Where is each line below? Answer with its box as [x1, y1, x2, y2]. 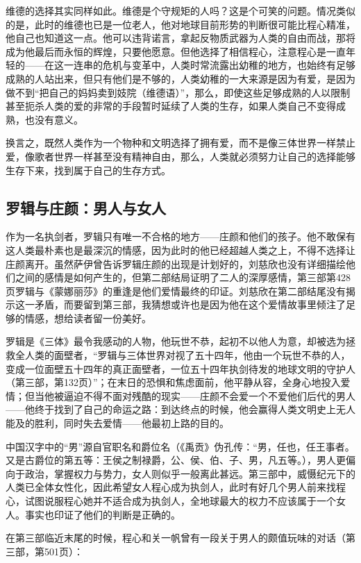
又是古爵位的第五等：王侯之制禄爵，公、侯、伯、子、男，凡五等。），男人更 [6, 453, 346, 467]
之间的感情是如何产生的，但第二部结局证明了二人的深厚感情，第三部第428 [15, 270, 351, 285]
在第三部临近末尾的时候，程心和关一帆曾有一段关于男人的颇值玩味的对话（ [6, 530, 346, 545]
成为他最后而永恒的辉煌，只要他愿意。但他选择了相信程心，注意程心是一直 [6, 44, 346, 58]
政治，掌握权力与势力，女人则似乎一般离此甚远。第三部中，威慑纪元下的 [24, 466, 355, 480]
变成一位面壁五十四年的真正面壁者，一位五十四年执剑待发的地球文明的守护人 [6, 361, 355, 376]
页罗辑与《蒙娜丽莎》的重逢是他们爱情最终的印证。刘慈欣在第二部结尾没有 [6, 283, 346, 298]
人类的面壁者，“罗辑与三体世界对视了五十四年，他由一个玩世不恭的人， [24, 348, 351, 362]
